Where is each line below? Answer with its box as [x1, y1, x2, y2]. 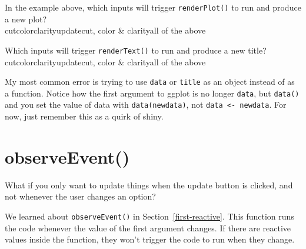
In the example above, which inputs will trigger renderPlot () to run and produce [5, 1, 301, 13]
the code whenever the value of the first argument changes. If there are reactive [5, 221, 291, 234]
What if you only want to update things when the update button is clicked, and [5, 178, 293, 191]
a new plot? [5, 12, 47, 25]
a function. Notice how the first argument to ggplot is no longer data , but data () [5, 87, 300, 99]
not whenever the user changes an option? [5, 190, 156, 202]
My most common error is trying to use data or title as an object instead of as [5, 75, 295, 88]
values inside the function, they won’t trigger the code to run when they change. [5, 233, 295, 245]
